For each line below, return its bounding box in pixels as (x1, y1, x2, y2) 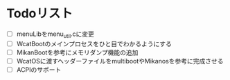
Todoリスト (6, 6, 73, 21)
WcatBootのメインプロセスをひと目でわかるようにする (16, 39, 172, 48)
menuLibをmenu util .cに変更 (16, 30, 95, 39)
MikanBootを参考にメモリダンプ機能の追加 (16, 48, 139, 57)
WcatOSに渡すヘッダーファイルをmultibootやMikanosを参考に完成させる (16, 57, 224, 65)
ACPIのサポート (16, 66, 62, 74)
